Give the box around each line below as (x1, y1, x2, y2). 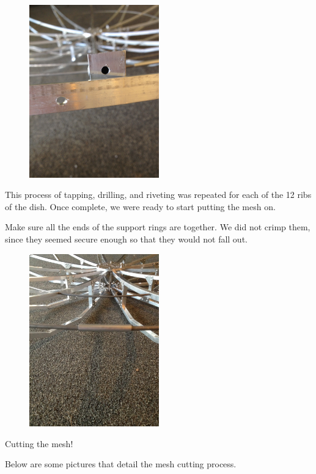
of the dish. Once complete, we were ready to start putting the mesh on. (5, 200, 276, 213)
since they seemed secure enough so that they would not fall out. (5, 233, 248, 246)
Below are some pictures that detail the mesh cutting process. (5, 458, 237, 470)
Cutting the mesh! (5, 437, 73, 450)
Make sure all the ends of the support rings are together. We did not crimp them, (5, 221, 310, 233)
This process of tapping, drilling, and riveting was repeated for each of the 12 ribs (5, 188, 312, 201)
